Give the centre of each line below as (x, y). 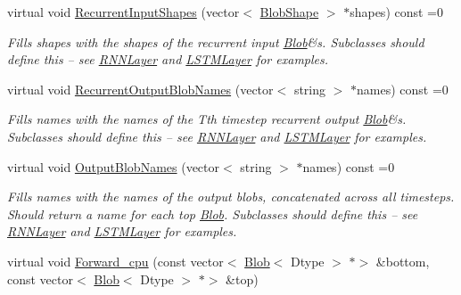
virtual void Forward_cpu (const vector (115, 261)
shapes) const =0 (397, 12)
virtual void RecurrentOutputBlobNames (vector (140, 89)
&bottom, (403, 261)
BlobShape (289, 12)
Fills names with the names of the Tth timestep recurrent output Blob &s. (207, 119)
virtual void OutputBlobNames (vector (114, 166)
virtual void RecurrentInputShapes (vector (123, 12)
